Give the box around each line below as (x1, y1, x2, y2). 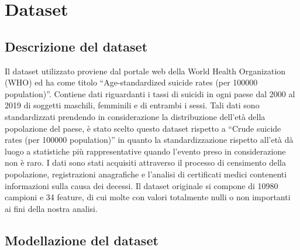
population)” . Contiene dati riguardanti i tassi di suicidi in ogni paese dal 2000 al (5, 87, 295, 100)
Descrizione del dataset (5, 37, 148, 55)
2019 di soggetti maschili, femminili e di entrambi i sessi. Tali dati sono (5, 99, 260, 111)
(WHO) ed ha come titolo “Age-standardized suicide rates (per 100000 (5, 76, 258, 88)
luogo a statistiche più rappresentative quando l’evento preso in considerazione (5, 145, 286, 157)
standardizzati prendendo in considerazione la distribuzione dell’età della (5, 110, 265, 122)
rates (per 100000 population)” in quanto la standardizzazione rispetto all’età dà (5, 133, 294, 146)
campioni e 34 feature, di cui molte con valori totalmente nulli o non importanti (5, 191, 291, 203)
